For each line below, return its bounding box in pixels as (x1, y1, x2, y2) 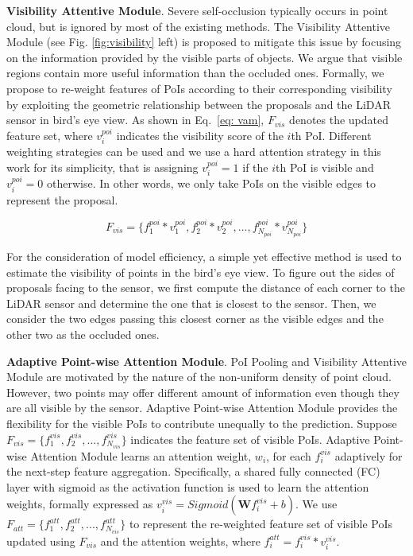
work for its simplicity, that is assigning (6, 158, 199, 175)
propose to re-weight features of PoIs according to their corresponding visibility (6, 80, 392, 96)
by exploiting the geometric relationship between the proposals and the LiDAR (6, 95, 391, 112)
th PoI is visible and (276, 158, 374, 175)
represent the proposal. (6, 191, 118, 208)
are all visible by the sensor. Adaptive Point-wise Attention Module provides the (6, 399, 398, 416)
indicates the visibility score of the (116, 126, 284, 143)
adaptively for (334, 447, 403, 464)
